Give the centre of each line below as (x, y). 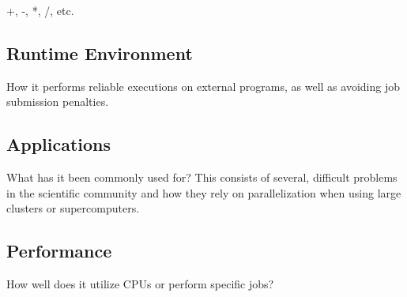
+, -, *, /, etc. (40, 10)
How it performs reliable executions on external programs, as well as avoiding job (203, 86)
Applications (59, 144)
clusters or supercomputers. (73, 208)
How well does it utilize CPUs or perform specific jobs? (140, 284)
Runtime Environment (100, 53)
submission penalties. (58, 102)
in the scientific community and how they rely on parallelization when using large (204, 192)
